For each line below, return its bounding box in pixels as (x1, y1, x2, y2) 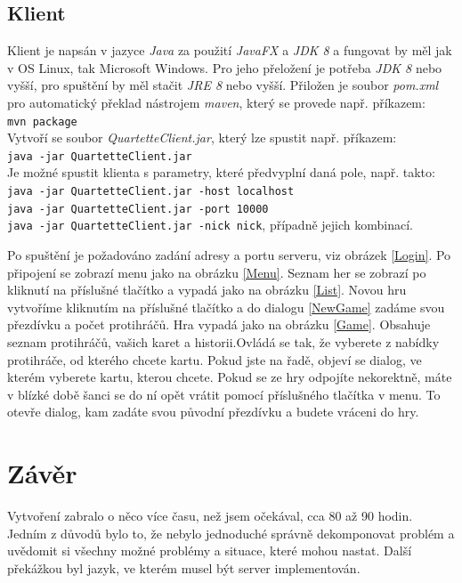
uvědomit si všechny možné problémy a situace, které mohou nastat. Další (7, 541, 412, 560)
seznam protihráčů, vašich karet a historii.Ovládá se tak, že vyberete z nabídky (7, 333, 440, 352)
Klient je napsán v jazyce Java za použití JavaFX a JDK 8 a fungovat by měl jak (7, 41, 452, 60)
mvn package (7, 115, 77, 128)
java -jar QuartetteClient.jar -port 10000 (7, 202, 269, 215)
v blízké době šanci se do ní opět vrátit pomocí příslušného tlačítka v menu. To (7, 385, 441, 403)
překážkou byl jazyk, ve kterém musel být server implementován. (7, 558, 361, 577)
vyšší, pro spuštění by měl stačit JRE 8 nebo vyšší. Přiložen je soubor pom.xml (7, 76, 439, 94)
